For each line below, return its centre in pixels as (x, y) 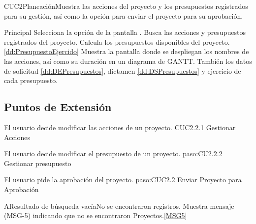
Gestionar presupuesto (38, 163)
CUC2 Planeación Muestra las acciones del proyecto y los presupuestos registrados (126, 6)
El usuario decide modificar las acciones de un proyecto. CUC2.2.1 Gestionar (120, 127)
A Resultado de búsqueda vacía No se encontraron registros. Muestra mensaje (119, 206)
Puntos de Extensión (58, 107)
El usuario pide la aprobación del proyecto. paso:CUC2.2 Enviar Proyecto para (123, 180)
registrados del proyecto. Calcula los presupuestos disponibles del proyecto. (117, 42)
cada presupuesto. (31, 80)
